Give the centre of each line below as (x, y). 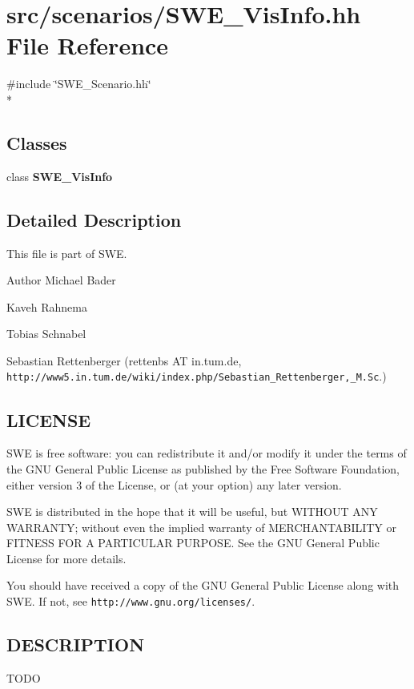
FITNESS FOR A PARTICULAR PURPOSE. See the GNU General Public (193, 543)
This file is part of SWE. (67, 253)
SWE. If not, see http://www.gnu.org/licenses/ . (131, 601)
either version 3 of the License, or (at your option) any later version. (174, 484)
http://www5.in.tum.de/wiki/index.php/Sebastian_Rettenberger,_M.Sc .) (197, 376)
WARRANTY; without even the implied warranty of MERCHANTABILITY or (202, 527)
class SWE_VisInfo (60, 176)
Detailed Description (94, 219)
